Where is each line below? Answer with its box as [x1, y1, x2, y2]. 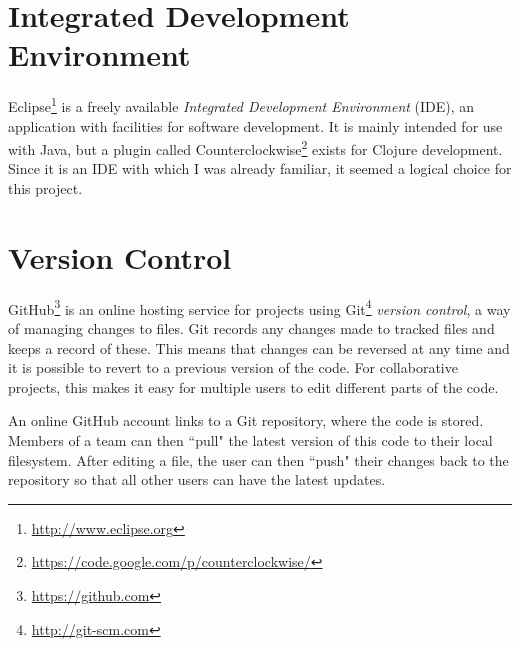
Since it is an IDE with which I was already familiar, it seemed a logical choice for [8, 158, 512, 179]
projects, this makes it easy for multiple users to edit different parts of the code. [8, 376, 499, 397]
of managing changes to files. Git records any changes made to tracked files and [8, 317, 495, 338]
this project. [8, 178, 83, 198]
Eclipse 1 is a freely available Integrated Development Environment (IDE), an [8, 93, 475, 116]
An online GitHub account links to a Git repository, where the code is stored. [8, 410, 484, 431]
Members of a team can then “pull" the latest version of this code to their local [8, 429, 493, 450]
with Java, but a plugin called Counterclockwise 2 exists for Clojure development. [8, 136, 503, 159]
